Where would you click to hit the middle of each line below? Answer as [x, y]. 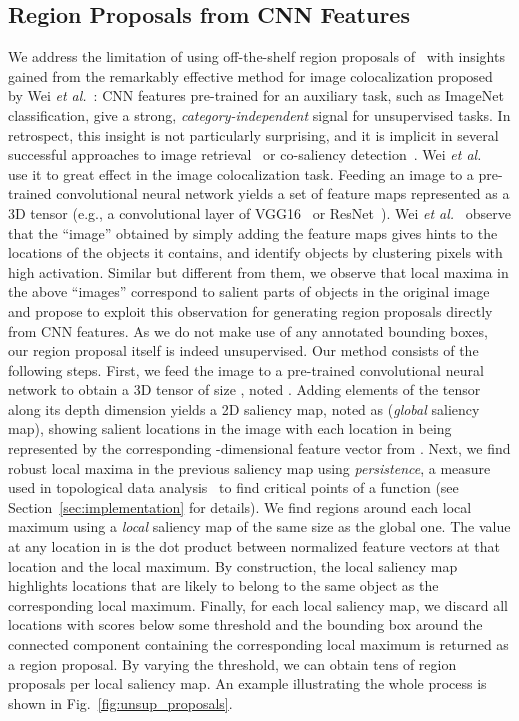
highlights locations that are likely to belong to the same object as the [223, 585]
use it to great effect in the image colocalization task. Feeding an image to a [241, 173]
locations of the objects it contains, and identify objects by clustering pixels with [255, 252]
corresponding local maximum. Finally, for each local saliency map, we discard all [258, 604]
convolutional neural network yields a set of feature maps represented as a [283, 193]
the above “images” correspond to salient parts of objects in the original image [249, 291]
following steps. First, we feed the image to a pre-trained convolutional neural [246, 369]
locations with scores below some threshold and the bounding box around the [245, 624]
